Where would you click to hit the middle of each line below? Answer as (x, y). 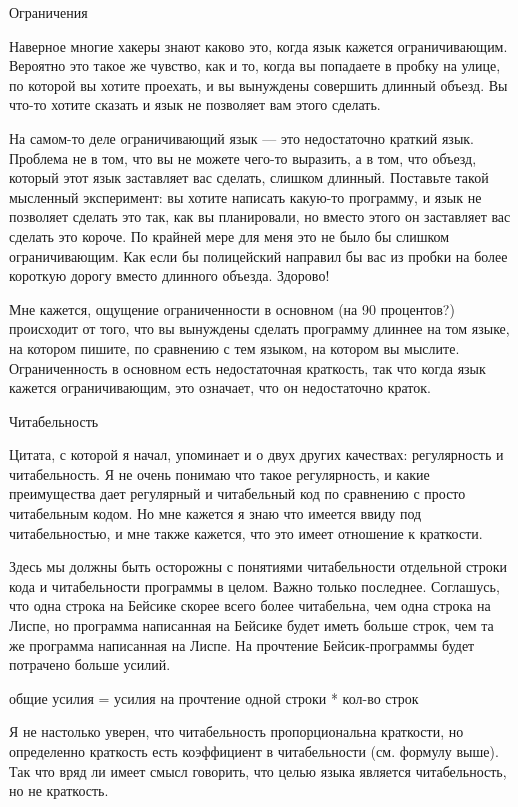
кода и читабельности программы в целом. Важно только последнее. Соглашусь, (254, 585)
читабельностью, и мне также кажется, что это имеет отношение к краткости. (246, 532)
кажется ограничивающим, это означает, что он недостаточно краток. (220, 387)
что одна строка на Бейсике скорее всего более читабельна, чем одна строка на (250, 605)
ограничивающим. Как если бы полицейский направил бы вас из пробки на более (258, 255)
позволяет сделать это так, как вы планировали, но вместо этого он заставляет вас (260, 216)
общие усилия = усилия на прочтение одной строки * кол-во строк (214, 697)
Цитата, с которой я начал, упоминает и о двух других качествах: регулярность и (256, 454)
